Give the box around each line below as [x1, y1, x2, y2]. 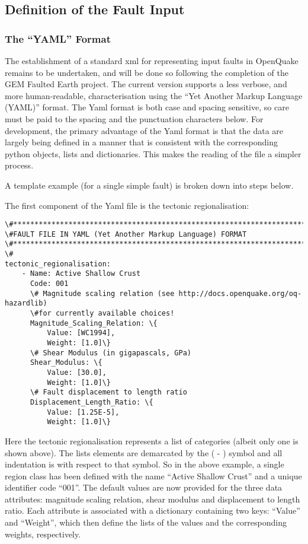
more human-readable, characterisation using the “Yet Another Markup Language [5, 89, 303, 101]
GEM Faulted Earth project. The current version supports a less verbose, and [5, 78, 287, 90]
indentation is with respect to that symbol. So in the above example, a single [5, 458, 284, 470]
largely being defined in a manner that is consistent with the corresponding [5, 136, 278, 148]
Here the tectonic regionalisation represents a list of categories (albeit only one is [5, 434, 299, 447]
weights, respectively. [5, 527, 81, 540]
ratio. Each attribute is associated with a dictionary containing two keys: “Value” [5, 504, 300, 517]
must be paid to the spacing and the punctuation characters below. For [5, 112, 264, 125]
